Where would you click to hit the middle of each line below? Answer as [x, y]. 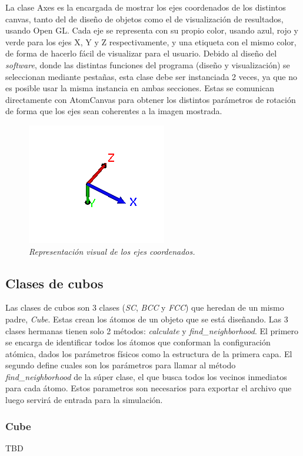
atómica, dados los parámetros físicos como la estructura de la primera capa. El [149, 353]
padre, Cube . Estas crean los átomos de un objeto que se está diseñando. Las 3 [147, 319]
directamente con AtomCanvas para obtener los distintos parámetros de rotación [151, 99]
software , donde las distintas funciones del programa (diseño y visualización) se [148, 64]
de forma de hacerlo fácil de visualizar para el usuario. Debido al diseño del [141, 53]
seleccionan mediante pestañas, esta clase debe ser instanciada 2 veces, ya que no [151, 76]
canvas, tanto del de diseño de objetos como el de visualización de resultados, [144, 19]
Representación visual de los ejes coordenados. [112, 251]
